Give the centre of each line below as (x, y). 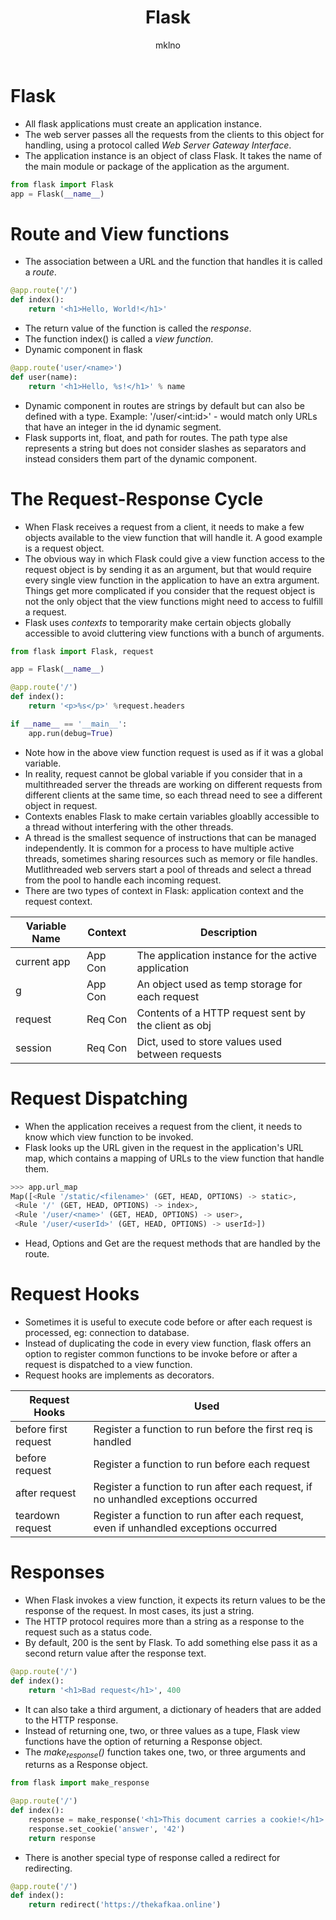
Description (229, 932)
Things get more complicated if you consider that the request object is (170, 590)
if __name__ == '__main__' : (69, 724)
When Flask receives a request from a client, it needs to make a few (164, 527)
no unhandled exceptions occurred (175, 1499)
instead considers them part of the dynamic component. (141, 458)
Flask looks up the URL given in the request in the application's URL (164, 1147)
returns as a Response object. (86, 1765)
